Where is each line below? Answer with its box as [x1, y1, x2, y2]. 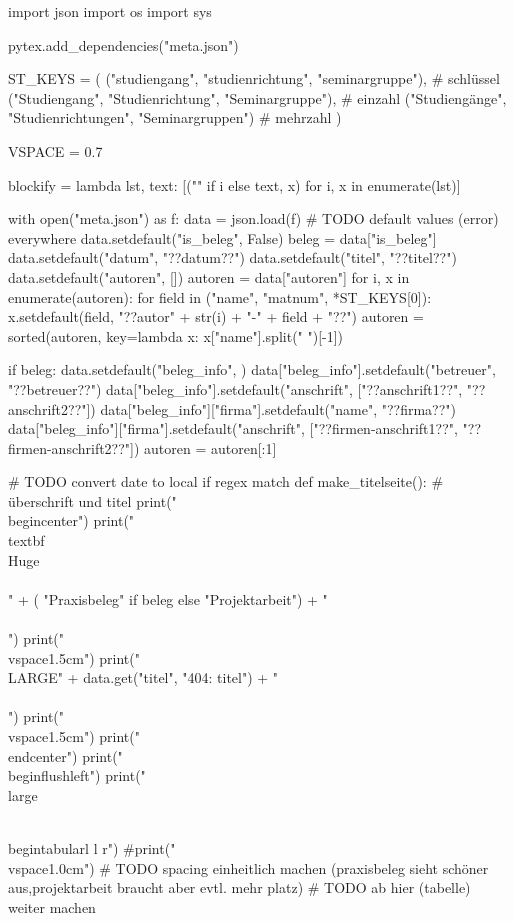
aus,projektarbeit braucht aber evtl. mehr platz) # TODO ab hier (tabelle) [8, 877, 471, 898]
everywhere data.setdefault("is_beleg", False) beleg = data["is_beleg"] [8, 227, 437, 248]
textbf [8, 530, 45, 551]
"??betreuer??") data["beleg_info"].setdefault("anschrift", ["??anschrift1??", [8, 378, 463, 399]
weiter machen [8, 896, 96, 917]
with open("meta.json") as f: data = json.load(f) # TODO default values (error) [8, 208, 499, 229]
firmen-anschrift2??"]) [8, 437, 140, 458]
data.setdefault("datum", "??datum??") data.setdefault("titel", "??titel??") [8, 247, 457, 268]
